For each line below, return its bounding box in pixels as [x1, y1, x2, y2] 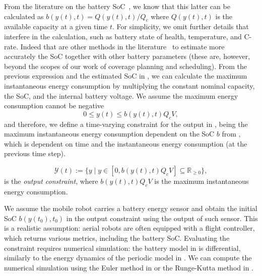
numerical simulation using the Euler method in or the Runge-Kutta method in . [4, 262, 253, 272]
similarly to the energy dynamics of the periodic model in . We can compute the [4, 252, 252, 263]
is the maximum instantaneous [154, 175, 249, 186]
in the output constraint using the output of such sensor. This [66, 213, 258, 223]
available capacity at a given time [4, 21, 108, 32]
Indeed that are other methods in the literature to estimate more [20, 41, 225, 51]
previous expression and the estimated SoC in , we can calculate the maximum [4, 71, 247, 81]
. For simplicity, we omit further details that [112, 21, 249, 32]
